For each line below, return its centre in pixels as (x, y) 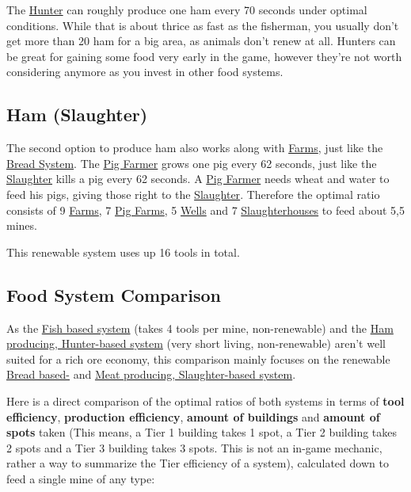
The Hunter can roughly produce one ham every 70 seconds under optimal (187, 10)
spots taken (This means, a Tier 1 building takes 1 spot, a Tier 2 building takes (202, 432)
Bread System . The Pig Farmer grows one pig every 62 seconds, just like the (192, 163)
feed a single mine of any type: (81, 478)
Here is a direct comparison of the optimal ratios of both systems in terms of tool (205, 400)
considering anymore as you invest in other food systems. (145, 72)
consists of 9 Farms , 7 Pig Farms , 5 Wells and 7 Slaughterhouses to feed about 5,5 (206, 210)
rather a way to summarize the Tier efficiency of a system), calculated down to (198, 463)
